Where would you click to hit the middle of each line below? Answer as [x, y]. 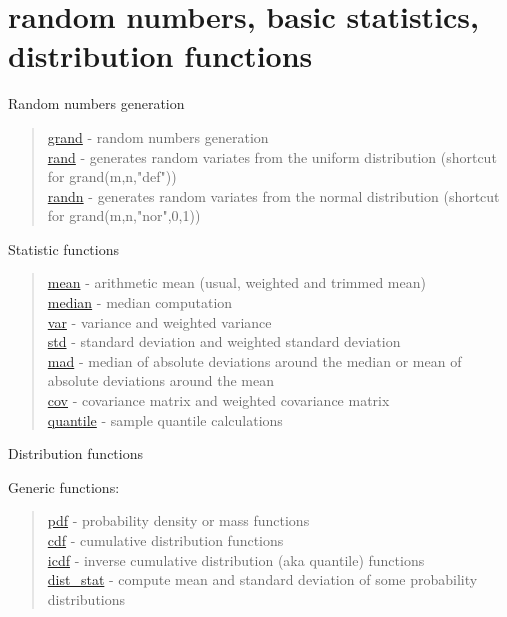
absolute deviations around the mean [160, 380]
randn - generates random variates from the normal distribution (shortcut [273, 195]
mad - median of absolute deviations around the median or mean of [254, 360]
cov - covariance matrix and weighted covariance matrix [218, 400]
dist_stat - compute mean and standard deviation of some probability [262, 579]
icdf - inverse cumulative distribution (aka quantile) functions [236, 559]
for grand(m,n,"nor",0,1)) [124, 215]
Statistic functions [64, 248]
